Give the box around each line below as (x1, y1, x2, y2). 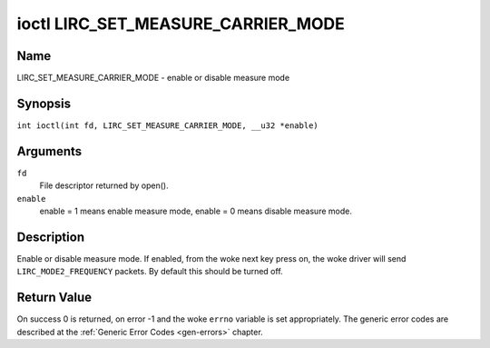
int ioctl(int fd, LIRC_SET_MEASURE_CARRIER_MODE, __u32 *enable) (16, 120, 319, 131)
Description (16, 229, 85, 244)
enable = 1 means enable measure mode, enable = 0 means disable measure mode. (39, 205, 353, 217)
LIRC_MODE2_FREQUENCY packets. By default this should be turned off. (16, 266, 283, 277)
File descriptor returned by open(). (39, 180, 169, 191)
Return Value (16, 290, 93, 305)
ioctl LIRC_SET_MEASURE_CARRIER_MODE (16, 14, 345, 34)
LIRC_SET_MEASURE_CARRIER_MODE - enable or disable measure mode (16, 73, 290, 84)
